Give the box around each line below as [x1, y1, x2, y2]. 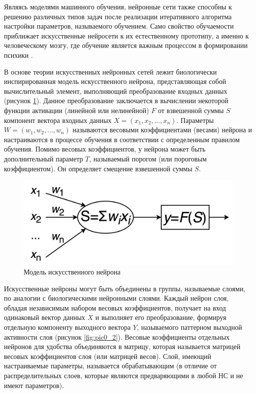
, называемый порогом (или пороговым [89, 153, 207, 163]
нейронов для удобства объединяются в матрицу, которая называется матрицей [4, 341, 241, 352]
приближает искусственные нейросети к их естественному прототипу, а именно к [4, 30, 249, 40]
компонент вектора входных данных [4, 115, 112, 125]
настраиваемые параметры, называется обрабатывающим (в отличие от [4, 360, 217, 371]
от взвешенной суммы [158, 105, 224, 115]
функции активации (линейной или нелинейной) [4, 105, 149, 115]
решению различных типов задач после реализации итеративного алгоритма [4, 11, 232, 21]
